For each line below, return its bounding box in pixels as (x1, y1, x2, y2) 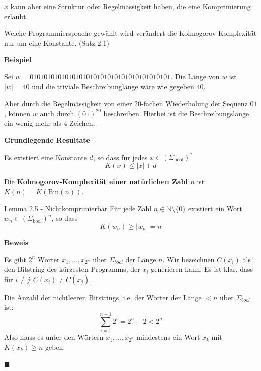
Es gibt (4, 254, 26, 264)
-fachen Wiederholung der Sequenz (141, 98, 248, 109)
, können (4, 108, 31, 118)
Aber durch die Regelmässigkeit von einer (4, 98, 132, 109)
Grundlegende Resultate (4, 134, 90, 145)
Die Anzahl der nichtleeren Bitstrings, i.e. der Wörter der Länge (4, 292, 202, 302)
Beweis (4, 237, 29, 247)
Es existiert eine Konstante (4, 152, 87, 162)
